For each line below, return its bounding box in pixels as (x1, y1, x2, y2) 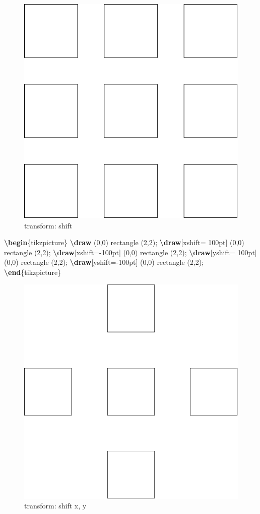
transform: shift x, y (24, 500, 87, 511)
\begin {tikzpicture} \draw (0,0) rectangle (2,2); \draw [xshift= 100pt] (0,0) (4, 237, 244, 248)
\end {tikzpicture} (4, 266, 61, 277)
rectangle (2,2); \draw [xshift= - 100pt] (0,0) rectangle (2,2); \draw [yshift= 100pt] (4, 247, 257, 257)
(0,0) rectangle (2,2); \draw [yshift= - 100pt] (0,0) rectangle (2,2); (4, 257, 204, 267)
